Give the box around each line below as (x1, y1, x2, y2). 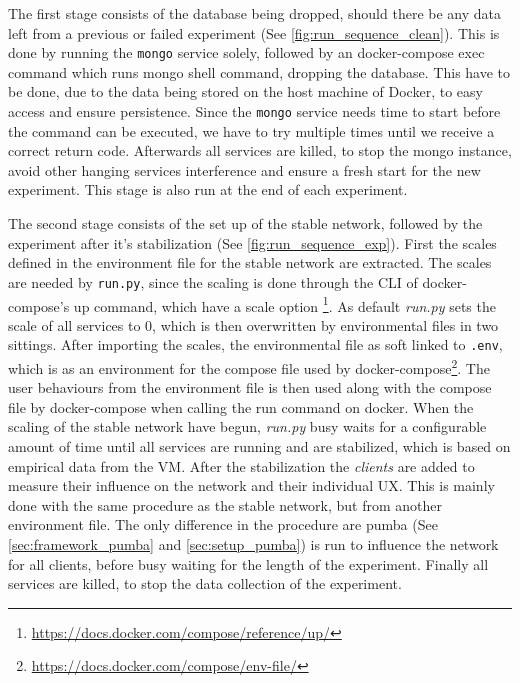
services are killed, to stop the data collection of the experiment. (8, 573, 402, 594)
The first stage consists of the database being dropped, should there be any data (8, 3, 501, 23)
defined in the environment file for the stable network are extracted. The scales (8, 252, 492, 273)
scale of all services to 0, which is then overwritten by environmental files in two (8, 314, 499, 335)
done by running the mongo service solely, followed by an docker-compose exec (8, 42, 485, 63)
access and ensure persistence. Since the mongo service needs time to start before (8, 101, 501, 122)
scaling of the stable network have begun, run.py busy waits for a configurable (8, 416, 487, 437)
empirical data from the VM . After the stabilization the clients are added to (8, 455, 475, 476)
